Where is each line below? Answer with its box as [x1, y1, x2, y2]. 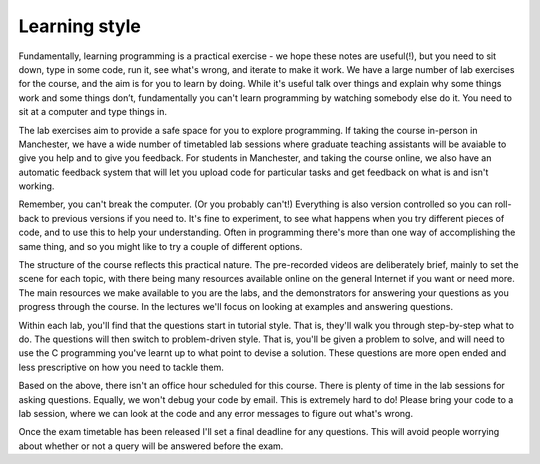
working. [18, 180, 55, 192]
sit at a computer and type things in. [18, 106, 167, 118]
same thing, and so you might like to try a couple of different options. [18, 240, 303, 252]
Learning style [18, 15, 142, 37]
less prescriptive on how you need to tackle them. [18, 361, 224, 373]
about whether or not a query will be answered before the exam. [18, 440, 284, 452]
